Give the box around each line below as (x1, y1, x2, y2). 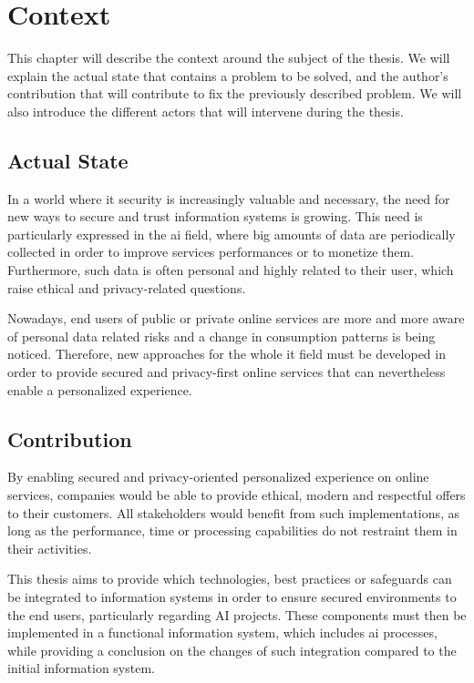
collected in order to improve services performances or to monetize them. (7, 242, 415, 261)
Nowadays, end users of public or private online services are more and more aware (7, 309, 465, 328)
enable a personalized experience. (7, 380, 192, 399)
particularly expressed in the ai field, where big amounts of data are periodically (7, 224, 456, 243)
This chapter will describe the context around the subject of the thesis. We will (7, 48, 450, 67)
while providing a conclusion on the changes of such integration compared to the (7, 640, 457, 659)
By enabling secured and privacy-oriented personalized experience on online (7, 467, 429, 486)
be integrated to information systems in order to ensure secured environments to (7, 587, 457, 606)
